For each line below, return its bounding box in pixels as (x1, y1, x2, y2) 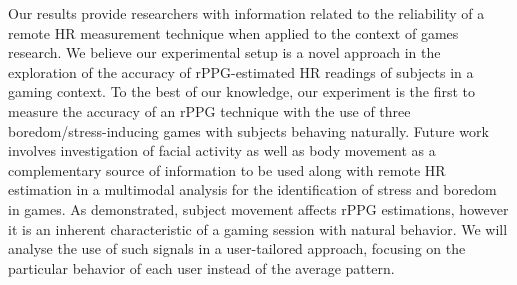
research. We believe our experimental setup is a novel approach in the (8, 42, 441, 63)
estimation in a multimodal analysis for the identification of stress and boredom (8, 179, 497, 200)
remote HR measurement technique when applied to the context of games (8, 22, 459, 43)
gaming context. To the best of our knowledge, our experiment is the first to (8, 81, 476, 102)
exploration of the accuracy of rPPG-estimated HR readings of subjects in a (8, 61, 474, 82)
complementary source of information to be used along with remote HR (8, 159, 446, 180)
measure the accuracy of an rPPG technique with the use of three (8, 100, 411, 121)
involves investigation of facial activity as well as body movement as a (8, 140, 436, 161)
